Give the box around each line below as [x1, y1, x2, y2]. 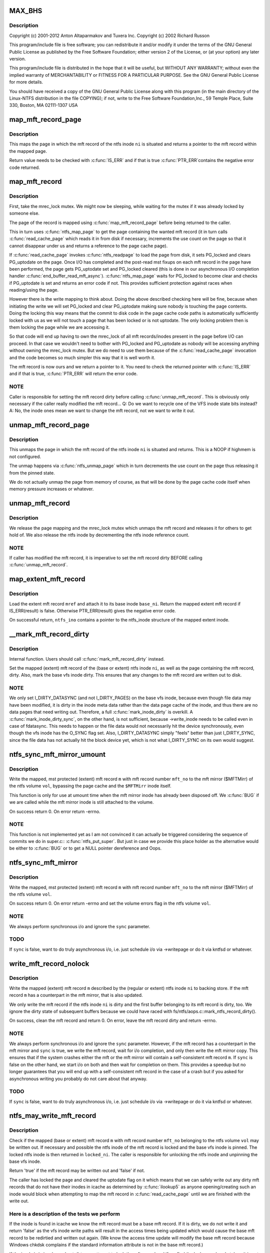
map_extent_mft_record [9, 575, 85, 583]
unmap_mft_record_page [9, 421, 90, 430]
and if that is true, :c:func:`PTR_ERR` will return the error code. [9, 371, 138, 377]
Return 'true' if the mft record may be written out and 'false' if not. [9, 1168, 145, 1174]
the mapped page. [9, 148, 47, 154]
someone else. [9, 211, 40, 217]
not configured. [9, 454, 41, 460]
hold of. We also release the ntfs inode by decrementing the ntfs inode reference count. [9, 532, 189, 538]
